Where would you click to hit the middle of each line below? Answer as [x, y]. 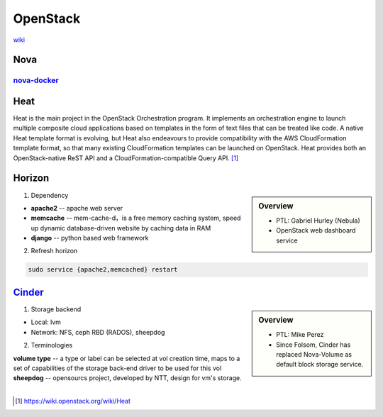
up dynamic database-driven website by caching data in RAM [121, 228]
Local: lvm [46, 322]
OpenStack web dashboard [316, 230]
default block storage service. [320, 365]
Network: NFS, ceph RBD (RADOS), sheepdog [98, 332]
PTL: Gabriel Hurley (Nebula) [318, 221]
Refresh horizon [54, 251]
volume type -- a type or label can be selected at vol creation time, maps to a [127, 358]
